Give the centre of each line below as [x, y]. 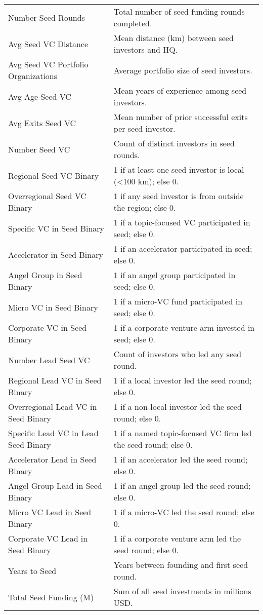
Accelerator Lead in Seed [52, 459]
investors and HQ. [146, 49]
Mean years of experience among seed [180, 90]
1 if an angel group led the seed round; [182, 486]
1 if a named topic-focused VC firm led [183, 433]
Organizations [33, 76]
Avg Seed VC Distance [48, 44]
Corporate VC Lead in [48, 538]
